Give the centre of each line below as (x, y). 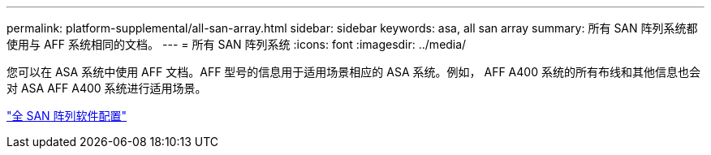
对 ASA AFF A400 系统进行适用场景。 (107, 88)
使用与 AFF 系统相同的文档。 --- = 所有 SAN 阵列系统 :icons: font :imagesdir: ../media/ (237, 44)
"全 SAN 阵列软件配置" (67, 116)
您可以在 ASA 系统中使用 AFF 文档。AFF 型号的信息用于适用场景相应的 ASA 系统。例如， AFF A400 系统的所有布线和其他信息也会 (353, 72)
